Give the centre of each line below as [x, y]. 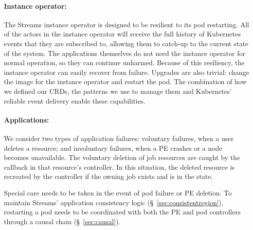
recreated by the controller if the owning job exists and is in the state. [108, 176]
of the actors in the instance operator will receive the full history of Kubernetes [122, 34]
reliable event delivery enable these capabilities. [75, 100]
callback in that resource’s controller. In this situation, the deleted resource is [119, 167]
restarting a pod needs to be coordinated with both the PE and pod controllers [122, 212]
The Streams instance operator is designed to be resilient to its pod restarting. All [126, 24]
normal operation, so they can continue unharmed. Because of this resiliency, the [124, 62]
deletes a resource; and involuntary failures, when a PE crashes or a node [113, 148]
